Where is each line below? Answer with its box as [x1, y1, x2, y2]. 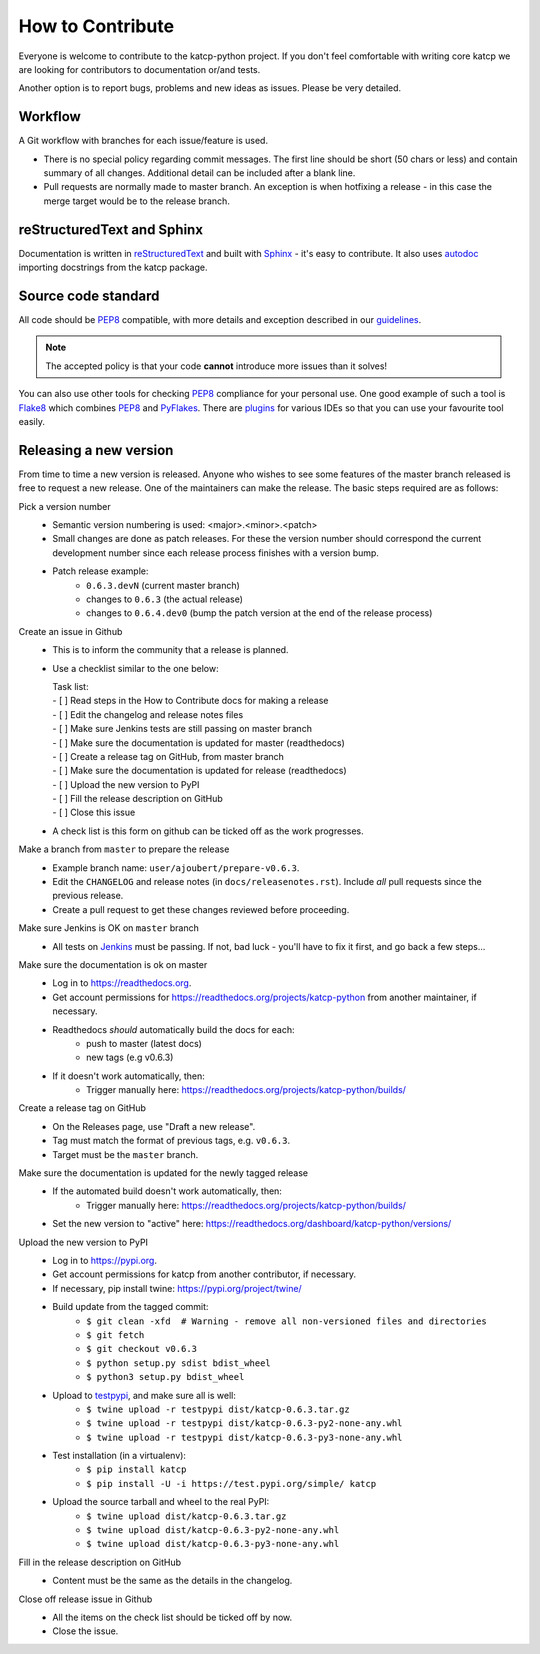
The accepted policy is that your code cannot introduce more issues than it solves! [45, 360, 388, 372]
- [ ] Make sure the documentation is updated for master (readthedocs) [52, 736, 345, 749]
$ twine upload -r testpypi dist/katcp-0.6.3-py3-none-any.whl [86, 1431, 403, 1443]
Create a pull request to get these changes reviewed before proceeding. [52, 903, 350, 915]
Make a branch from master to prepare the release [18, 843, 230, 855]
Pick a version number [18, 500, 111, 512]
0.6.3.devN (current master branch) [86, 579, 240, 591]
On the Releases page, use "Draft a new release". [52, 1120, 256, 1132]
